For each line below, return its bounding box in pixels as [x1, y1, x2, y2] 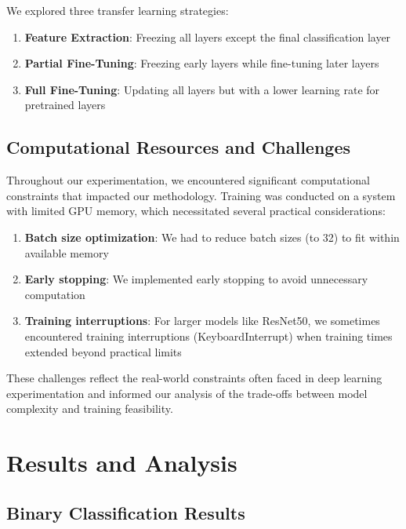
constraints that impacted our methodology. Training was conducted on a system [6, 187, 396, 203]
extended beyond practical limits [24, 343, 182, 359]
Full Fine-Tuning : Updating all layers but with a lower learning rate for [24, 81, 380, 97]
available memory [24, 244, 109, 261]
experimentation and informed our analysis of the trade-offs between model [6, 385, 368, 401]
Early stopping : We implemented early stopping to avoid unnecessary [24, 271, 368, 287]
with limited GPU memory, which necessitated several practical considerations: [6, 202, 386, 219]
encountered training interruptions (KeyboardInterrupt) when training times [24, 327, 393, 344]
